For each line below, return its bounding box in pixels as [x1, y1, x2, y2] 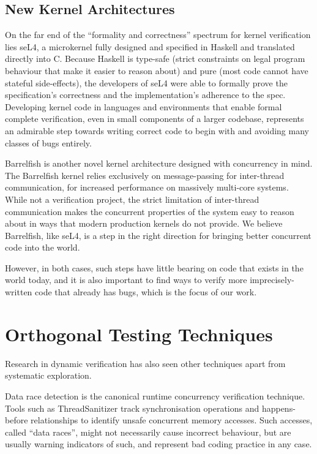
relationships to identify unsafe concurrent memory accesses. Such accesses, [31, 414, 313, 426]
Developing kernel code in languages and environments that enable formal [5, 100, 282, 113]
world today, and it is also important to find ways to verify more [5, 273, 247, 286]
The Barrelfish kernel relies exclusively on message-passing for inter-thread [5, 168, 285, 181]
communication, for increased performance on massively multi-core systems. [5, 181, 289, 194]
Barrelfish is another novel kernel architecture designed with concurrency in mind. [5, 157, 313, 170]
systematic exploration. [5, 369, 92, 382]
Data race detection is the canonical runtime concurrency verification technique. [5, 389, 305, 402]
